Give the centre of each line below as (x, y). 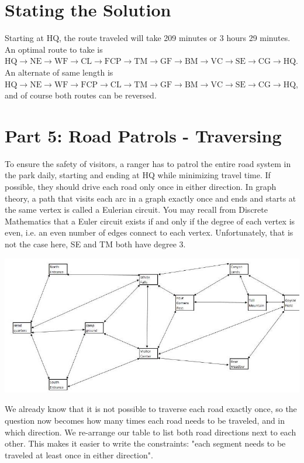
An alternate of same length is (59, 72)
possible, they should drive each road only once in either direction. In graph (141, 186)
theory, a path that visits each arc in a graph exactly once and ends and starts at (151, 198)
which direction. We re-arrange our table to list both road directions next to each (151, 432)
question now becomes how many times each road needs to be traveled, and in (145, 420)
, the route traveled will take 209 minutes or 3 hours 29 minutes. (175, 38)
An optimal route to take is (54, 49)
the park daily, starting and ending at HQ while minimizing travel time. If (138, 175)
